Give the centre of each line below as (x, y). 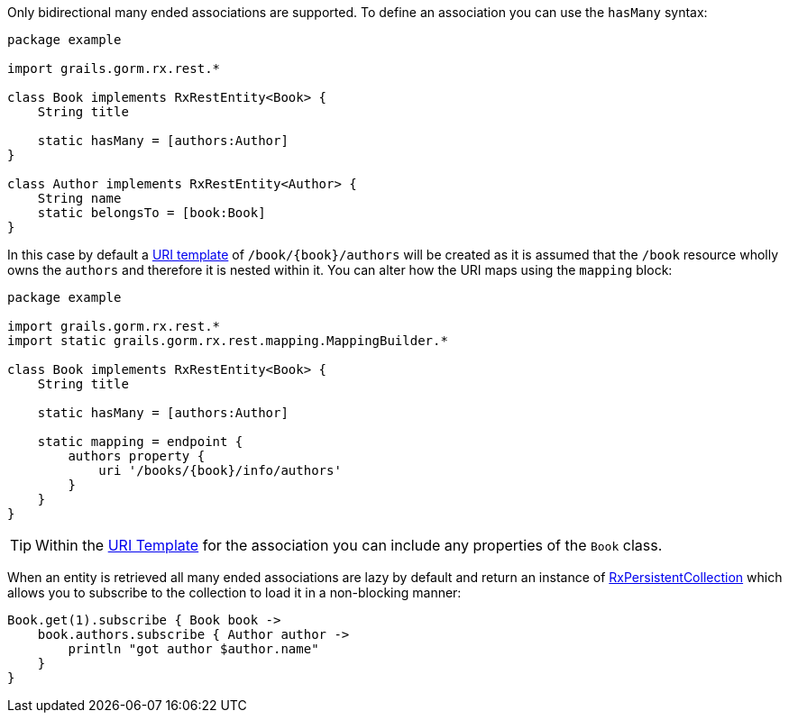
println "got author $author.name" (193, 649)
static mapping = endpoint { (140, 442)
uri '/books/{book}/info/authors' (220, 470)
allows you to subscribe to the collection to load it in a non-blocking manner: (234, 592)
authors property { (137, 456)
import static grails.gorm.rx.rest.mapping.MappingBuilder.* (228, 341)
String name (79, 198)
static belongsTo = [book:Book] (151, 213)
